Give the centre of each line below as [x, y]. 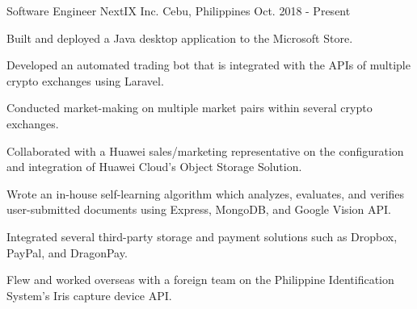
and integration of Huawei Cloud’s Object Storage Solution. [154, 167]
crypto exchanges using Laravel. [85, 80]
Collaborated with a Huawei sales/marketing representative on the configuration [205, 150]
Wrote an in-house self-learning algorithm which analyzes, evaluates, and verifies [206, 193]
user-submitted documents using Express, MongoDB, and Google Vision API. [199, 209]
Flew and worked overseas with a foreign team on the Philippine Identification [200, 280]
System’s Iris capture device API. [89, 295]
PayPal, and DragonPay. [67, 252]
